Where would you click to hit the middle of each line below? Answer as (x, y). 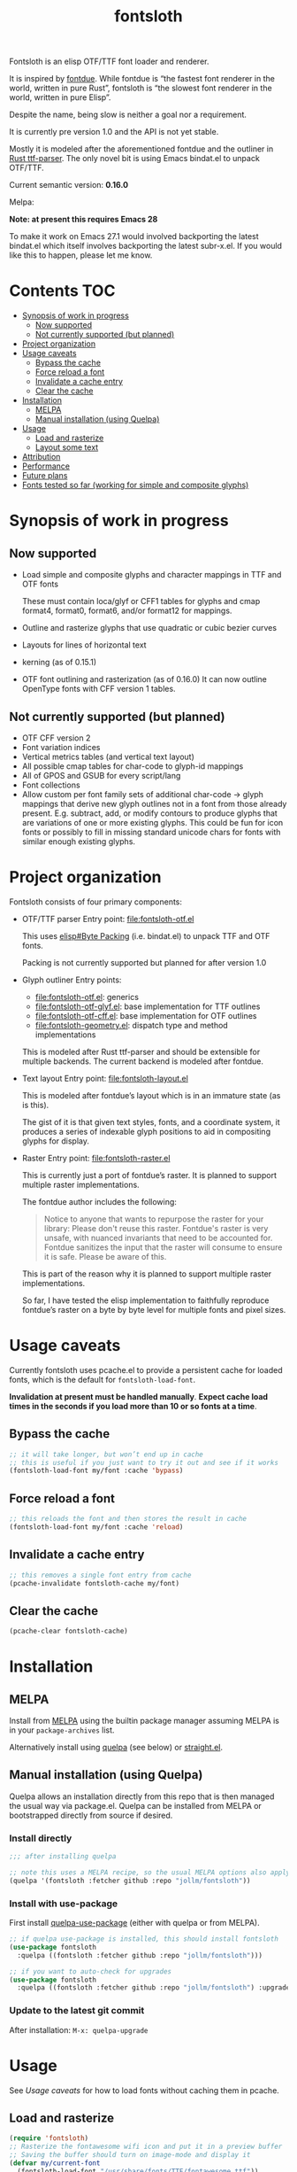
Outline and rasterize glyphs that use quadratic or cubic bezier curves (149, 628)
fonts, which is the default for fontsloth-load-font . (103, 1379)
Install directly (41, 1838)
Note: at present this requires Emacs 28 (84, 220)
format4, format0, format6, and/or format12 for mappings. (127, 611)
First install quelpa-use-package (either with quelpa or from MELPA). (134, 1923)
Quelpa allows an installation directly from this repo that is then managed (142, 1796)
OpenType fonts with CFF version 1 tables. (99, 689)
